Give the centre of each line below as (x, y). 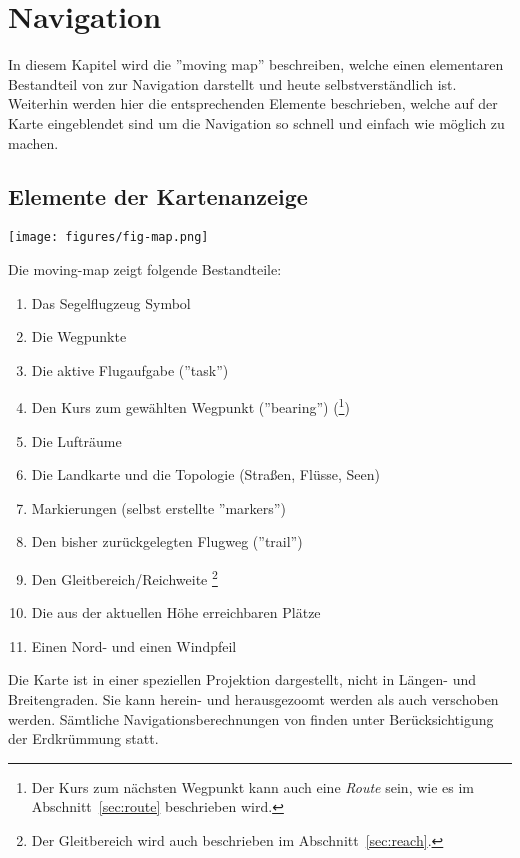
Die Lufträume (76, 440)
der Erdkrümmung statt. (83, 738)
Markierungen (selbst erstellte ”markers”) (158, 507)
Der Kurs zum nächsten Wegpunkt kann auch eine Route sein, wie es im (253, 786)
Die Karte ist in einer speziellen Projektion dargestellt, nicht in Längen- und (242, 679)
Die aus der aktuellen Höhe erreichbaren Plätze (176, 612)
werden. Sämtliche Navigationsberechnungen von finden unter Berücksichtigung (251, 718)
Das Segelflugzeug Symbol (111, 302)
